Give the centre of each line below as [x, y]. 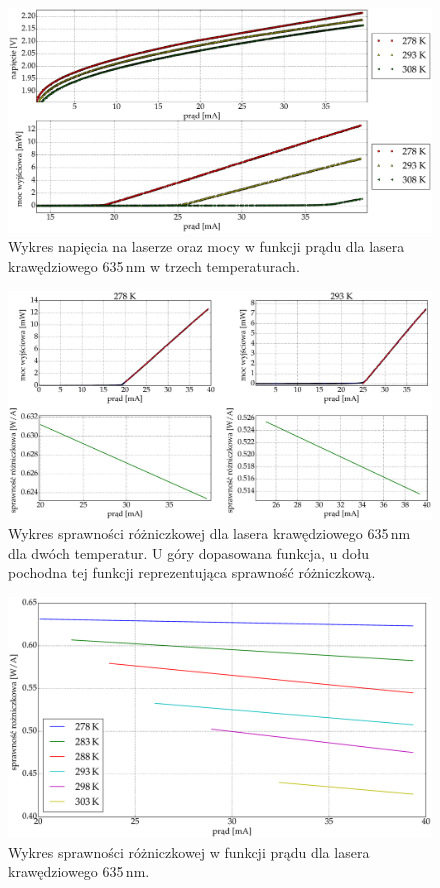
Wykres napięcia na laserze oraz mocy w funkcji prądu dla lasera [206, 246]
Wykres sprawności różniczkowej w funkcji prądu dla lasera [189, 851]
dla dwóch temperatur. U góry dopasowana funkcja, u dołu [189, 552]
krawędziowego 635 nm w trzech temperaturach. [154, 266]
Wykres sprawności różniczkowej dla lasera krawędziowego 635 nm [209, 533]
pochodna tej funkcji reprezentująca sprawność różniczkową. [192, 572]
